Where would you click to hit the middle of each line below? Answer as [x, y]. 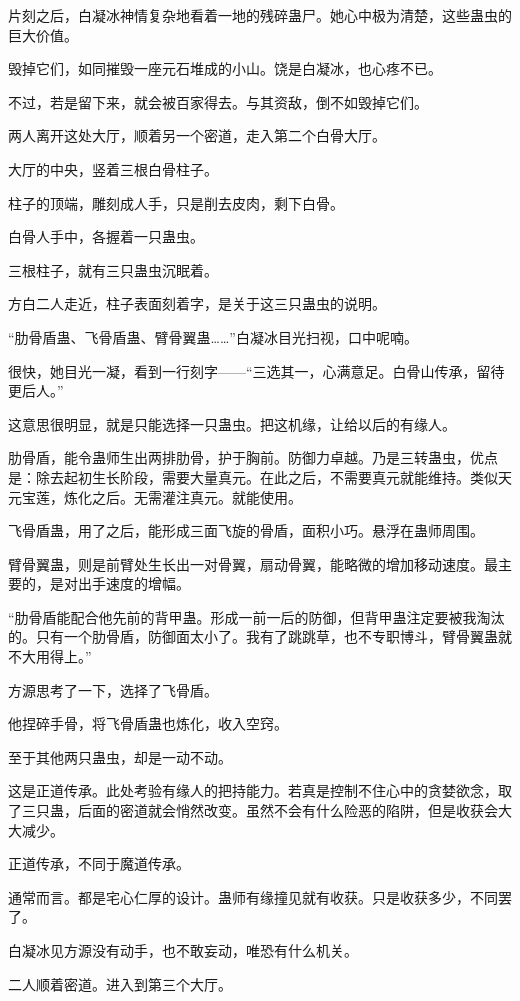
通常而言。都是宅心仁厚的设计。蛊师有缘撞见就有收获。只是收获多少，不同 [253, 896]
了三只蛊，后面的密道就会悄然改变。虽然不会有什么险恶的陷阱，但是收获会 [253, 810]
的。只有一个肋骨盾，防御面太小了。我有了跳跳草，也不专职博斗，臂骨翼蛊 [253, 636]
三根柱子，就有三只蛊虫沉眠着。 [113, 269]
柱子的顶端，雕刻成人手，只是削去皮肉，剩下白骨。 [176, 202]
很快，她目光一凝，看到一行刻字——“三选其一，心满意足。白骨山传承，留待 [256, 370]
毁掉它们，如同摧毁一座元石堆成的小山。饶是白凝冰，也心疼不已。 [225, 68]
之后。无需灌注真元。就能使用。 [196, 496]
